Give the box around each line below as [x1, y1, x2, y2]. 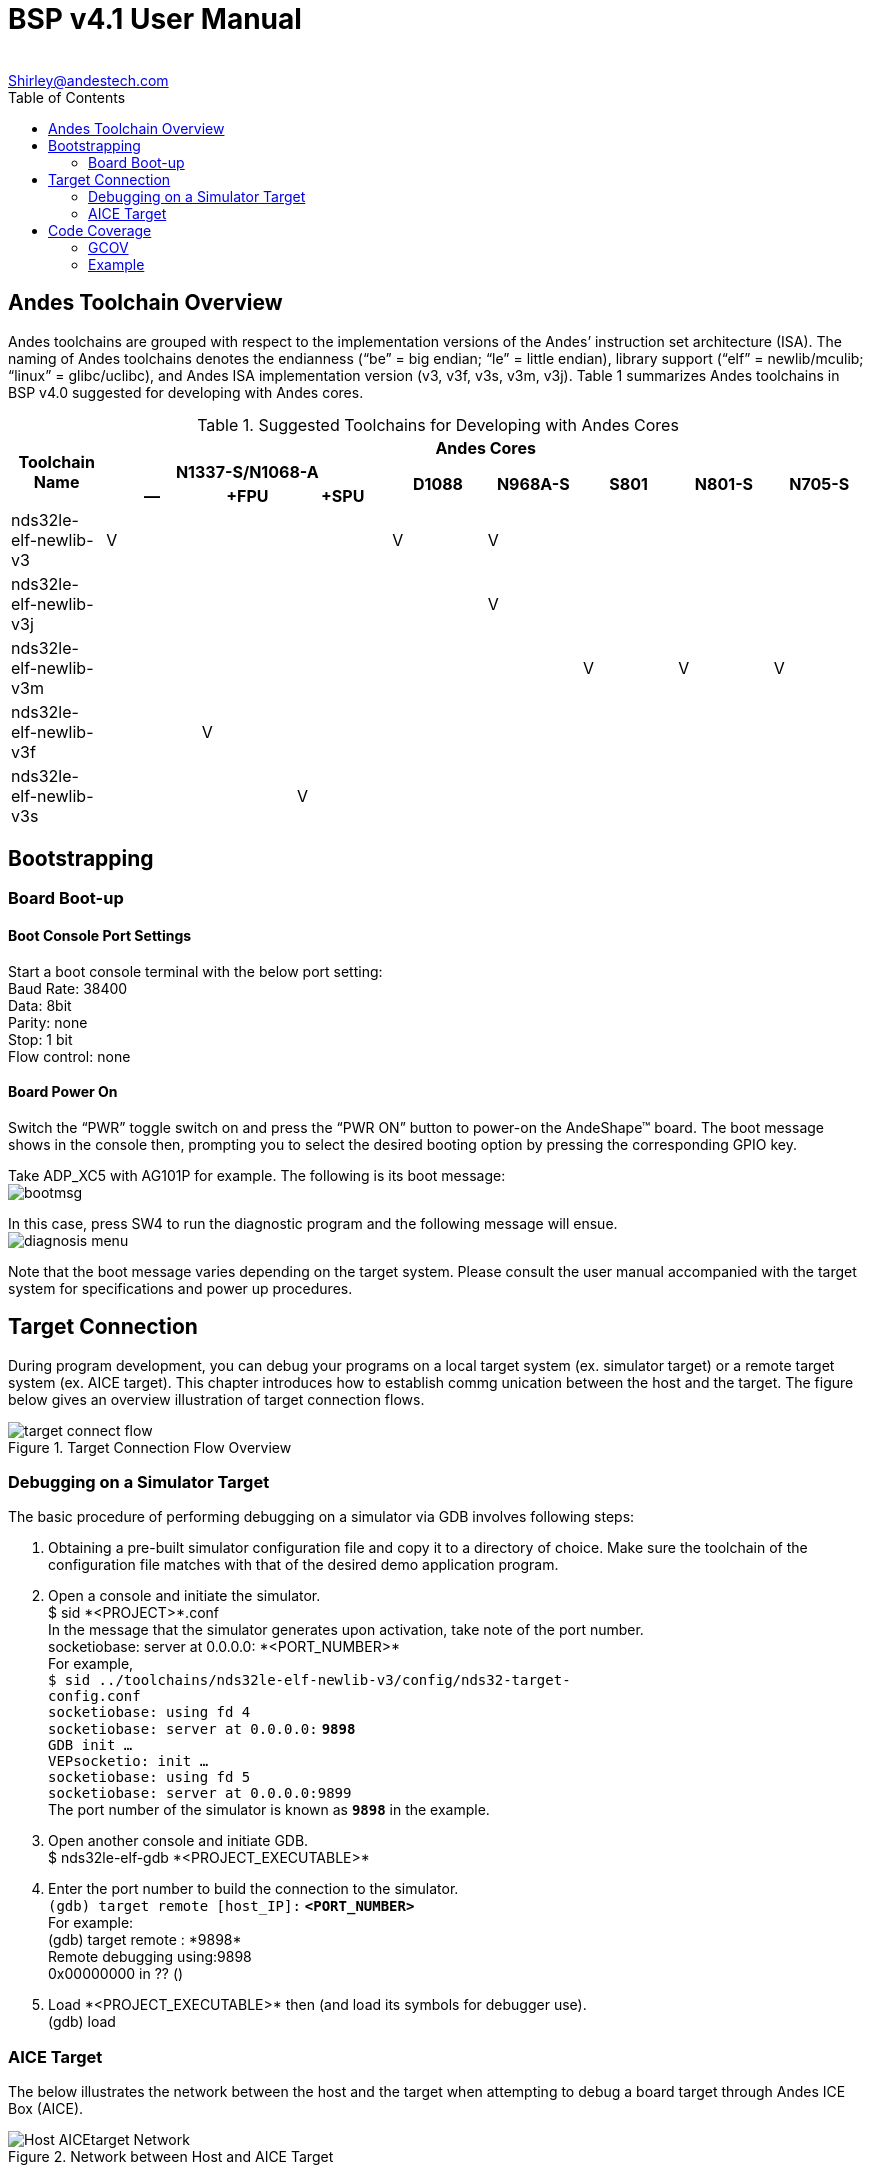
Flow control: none [8, 1047, 131, 1065]
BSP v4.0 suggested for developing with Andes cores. [8, 383, 364, 401]
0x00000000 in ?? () [48, 1965, 184, 1983]
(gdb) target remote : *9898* [48, 1931, 242, 1949]
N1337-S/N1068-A [175, 461, 319, 482]
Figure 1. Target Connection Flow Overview [8, 1438, 292, 1456]
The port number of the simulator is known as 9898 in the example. [48, 1801, 490, 1819]
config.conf [48, 1688, 141, 1705]
